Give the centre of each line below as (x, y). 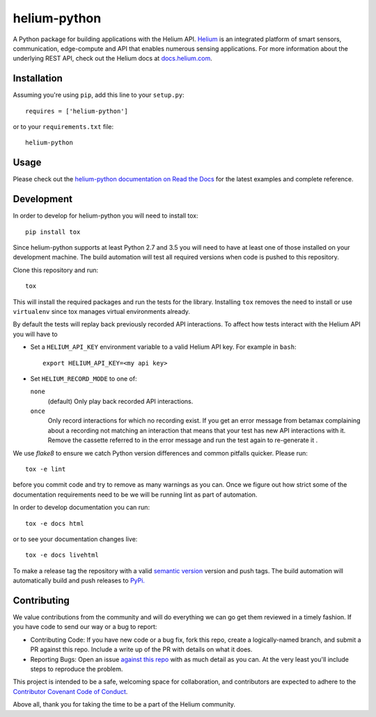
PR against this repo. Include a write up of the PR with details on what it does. (141, 649)
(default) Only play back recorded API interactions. (120, 401)
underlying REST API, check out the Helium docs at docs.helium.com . (112, 59)
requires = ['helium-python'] (77, 111)
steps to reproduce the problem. (77, 669)
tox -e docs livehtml (62, 555)
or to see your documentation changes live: (75, 539)
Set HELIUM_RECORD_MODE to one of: (84, 378)
